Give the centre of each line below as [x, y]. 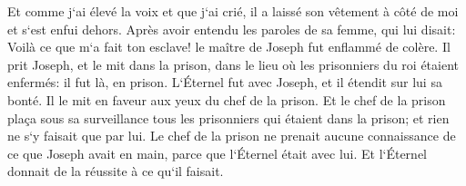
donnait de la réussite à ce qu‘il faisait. [116, 171]
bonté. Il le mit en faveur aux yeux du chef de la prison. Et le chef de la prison [227, 99]
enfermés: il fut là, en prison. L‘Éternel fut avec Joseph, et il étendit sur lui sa [225, 82]
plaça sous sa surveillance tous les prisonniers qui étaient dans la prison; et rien [228, 117]
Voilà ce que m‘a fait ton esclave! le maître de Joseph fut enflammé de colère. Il [229, 47]
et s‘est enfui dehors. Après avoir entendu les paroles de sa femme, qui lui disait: [232, 29]
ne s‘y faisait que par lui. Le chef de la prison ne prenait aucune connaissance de [232, 136]
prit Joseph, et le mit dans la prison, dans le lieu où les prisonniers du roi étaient [233, 64]
